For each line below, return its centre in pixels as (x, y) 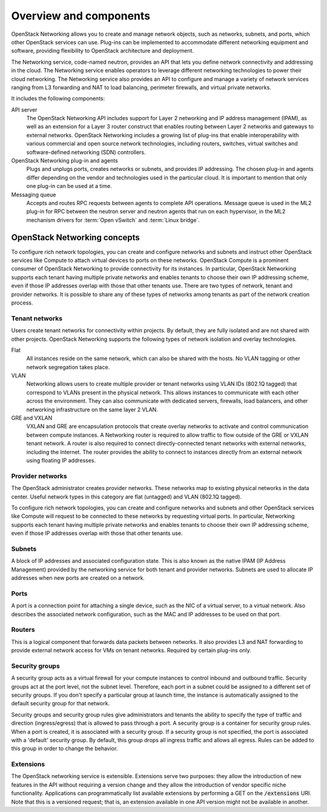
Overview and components (81, 16)
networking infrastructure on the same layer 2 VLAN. (92, 409)
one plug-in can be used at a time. (69, 186)
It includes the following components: (58, 99)
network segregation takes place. (68, 367)
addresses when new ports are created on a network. (78, 578)
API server (24, 110)
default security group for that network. (61, 703)
